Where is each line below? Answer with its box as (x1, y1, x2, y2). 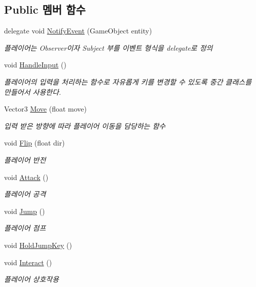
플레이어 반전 (4, 154, 46, 165)
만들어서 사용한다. (4, 86, 61, 97)
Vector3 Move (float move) (4, 103, 87, 114)
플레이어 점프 (4, 223, 46, 233)
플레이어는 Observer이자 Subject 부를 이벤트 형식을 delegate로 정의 (4, 42, 213, 53)
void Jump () (4, 205, 45, 216)
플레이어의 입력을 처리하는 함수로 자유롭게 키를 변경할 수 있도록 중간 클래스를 (4, 76, 252, 87)
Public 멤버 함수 (4, 2, 86, 17)
